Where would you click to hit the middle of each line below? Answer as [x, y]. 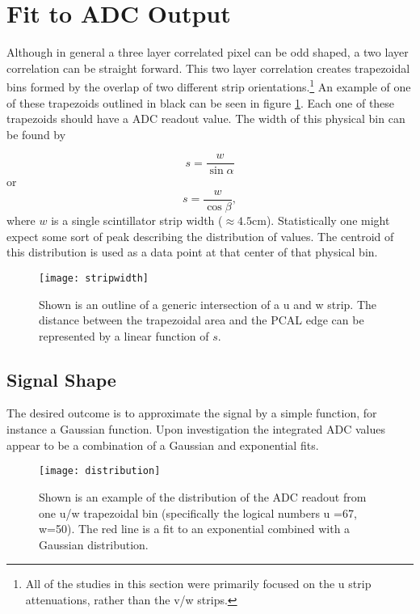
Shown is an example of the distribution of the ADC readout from [203, 496]
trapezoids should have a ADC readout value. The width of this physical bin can [206, 119]
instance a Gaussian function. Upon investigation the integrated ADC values [196, 429]
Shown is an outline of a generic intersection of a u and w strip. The [208, 304]
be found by [36, 134]
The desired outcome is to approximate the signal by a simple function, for [192, 413]
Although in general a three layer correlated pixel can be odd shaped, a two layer [208, 52]
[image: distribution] [100, 471]
